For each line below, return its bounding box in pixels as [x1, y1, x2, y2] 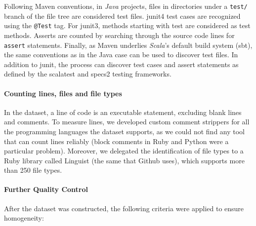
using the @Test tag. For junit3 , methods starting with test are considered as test [4, 20, 251, 31]
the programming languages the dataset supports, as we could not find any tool [4, 126, 245, 136]
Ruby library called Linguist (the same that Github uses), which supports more [4, 155, 245, 165]
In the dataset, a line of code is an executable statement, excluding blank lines [4, 107, 242, 117]
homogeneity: [4, 213, 44, 223]
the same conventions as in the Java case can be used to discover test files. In [4, 49, 238, 60]
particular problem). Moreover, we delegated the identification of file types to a [4, 146, 244, 156]
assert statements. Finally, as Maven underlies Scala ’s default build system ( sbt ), [4, 39, 253, 50]
